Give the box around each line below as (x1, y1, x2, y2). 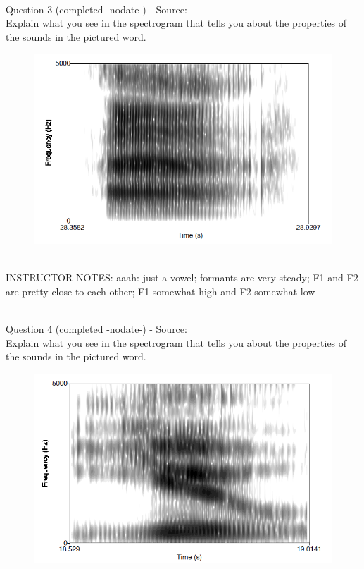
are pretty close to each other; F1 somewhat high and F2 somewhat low (6, 283, 315, 298)
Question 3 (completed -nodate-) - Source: (6, 1, 187, 16)
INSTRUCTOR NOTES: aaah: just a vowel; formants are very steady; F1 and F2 (6, 270, 358, 285)
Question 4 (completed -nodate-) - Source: (6, 322, 187, 336)
